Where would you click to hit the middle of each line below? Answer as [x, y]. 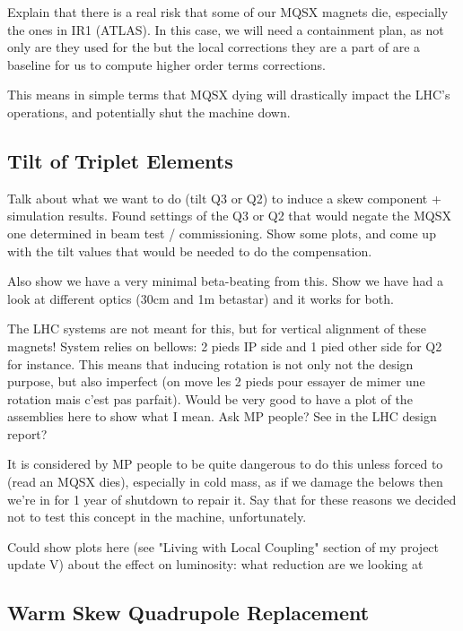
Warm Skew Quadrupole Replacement [188, 613]
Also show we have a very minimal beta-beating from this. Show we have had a [225, 281]
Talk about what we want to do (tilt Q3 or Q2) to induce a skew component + [224, 198]
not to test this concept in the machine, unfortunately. [157, 517]
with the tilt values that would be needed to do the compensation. [190, 251]
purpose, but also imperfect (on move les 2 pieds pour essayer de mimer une [216, 381]
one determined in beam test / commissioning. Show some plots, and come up [222, 233]
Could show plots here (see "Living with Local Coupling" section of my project [223, 546]
